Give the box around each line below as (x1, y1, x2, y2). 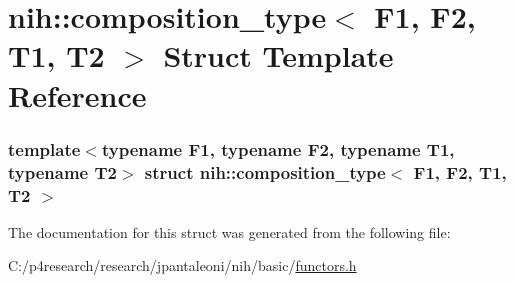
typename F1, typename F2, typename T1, (101, 136, 455, 161)
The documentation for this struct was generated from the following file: (8, 221, 451, 242)
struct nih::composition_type (144, 159, 386, 184)
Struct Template (163, 35, 394, 76)
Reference (8, 74, 147, 115)
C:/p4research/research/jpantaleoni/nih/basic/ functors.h (8, 255, 357, 276)
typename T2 (8, 159, 117, 184)
